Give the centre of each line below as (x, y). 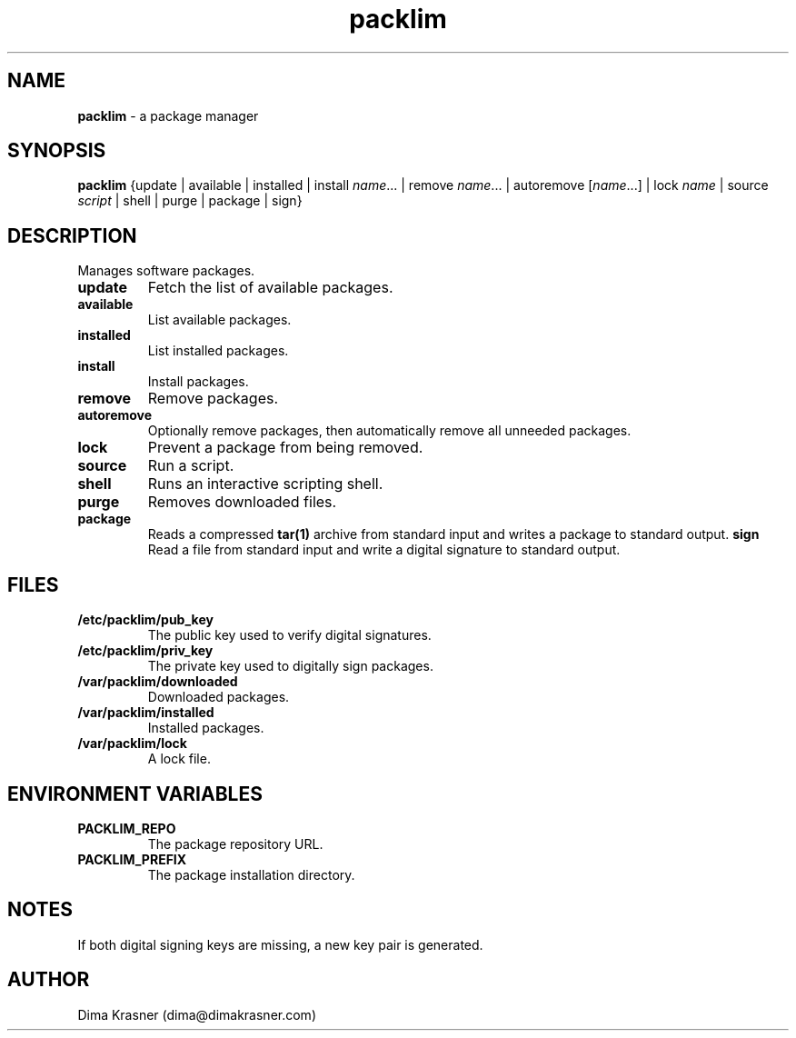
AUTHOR (49, 980)
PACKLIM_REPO (127, 828)
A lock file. (179, 759)
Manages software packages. (166, 271)
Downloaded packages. (219, 697)
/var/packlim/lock (132, 744)
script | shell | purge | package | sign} (190, 201)
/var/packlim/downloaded (158, 682)
